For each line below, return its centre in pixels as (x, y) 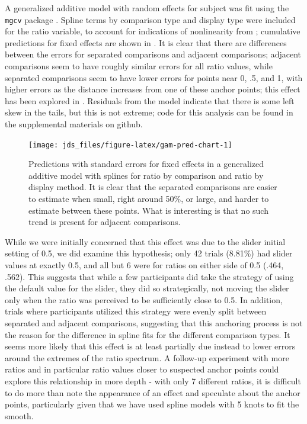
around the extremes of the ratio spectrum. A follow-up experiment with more (147, 357)
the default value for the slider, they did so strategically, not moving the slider (147, 288)
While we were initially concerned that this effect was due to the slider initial (145, 241)
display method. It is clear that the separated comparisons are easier (153, 187)
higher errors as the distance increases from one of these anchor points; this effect (153, 89)
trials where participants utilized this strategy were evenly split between (136, 311)
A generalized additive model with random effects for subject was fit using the (147, 8)
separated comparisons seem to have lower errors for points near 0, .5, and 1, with (154, 77)
